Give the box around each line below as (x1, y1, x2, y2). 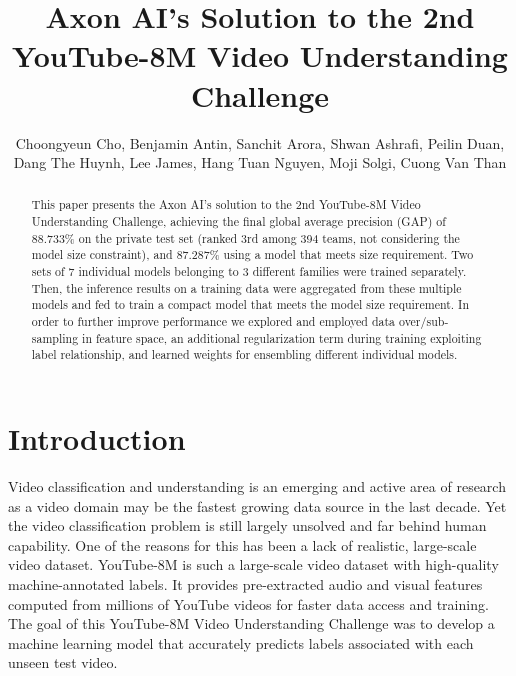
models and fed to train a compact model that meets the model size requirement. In (31, 296, 470, 313)
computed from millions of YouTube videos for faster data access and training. (8, 593, 489, 614)
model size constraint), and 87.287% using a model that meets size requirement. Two (31, 246, 474, 263)
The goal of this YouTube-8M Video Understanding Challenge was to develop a (8, 613, 495, 634)
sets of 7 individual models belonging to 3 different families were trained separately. (31, 263, 467, 280)
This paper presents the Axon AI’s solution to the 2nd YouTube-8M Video (31, 196, 421, 213)
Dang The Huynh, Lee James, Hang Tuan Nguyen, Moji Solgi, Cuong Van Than (13, 152, 507, 173)
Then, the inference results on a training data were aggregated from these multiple (31, 279, 462, 296)
